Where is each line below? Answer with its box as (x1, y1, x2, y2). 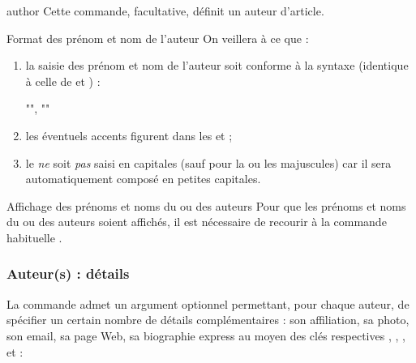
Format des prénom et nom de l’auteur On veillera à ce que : (6, 29, 309, 46)
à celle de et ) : (25, 72, 101, 89)
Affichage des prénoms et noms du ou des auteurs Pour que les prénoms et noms (6, 197, 406, 214)
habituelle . (6, 228, 62, 246)
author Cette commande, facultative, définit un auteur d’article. (6, 2, 324, 19)
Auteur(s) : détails (6, 263, 130, 284)
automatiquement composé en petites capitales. (25, 170, 261, 187)
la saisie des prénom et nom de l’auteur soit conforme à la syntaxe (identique (25, 57, 409, 74)
